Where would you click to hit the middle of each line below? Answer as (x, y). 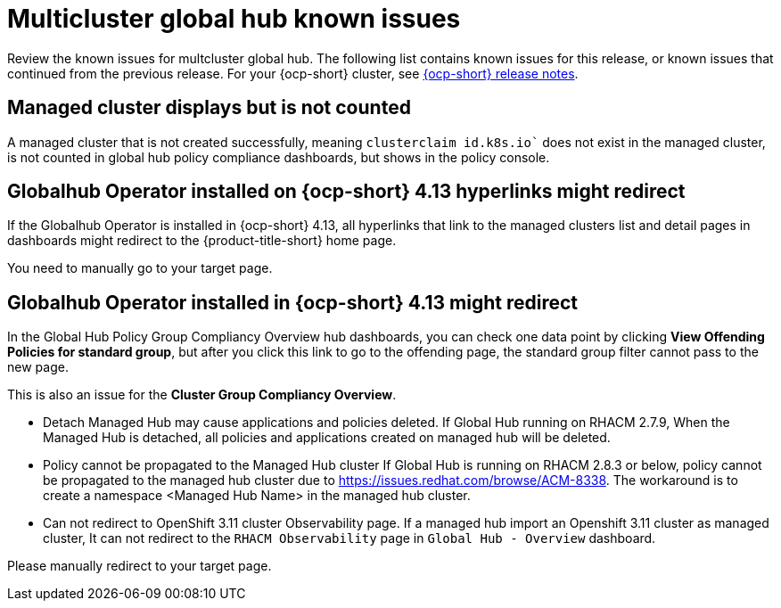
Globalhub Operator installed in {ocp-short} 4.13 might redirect (292, 302)
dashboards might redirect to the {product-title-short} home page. (202, 241)
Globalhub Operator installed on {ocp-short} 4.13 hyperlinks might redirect (346, 192)
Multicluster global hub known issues (234, 19)
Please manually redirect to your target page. (140, 566)
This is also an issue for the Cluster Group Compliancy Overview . (202, 395)
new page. (38, 367)
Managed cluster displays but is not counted (209, 108)
